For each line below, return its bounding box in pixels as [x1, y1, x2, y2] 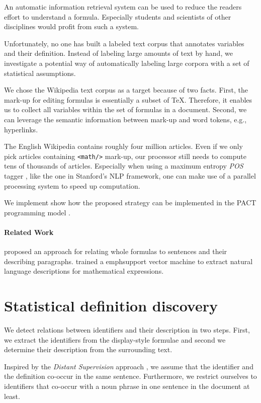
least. [4, 390, 20, 401]
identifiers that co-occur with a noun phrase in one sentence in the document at [4, 381, 250, 391]
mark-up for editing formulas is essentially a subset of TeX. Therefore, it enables [4, 94, 252, 105]
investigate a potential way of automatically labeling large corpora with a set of [4, 57, 249, 68]
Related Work [4, 226, 54, 237]
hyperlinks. [4, 124, 38, 134]
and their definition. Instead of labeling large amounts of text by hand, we [4, 48, 233, 58]
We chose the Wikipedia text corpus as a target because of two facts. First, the [4, 85, 248, 95]
